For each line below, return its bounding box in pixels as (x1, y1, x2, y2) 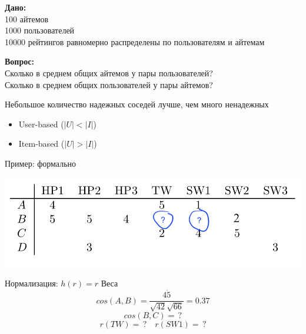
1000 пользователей (5, 24, 75, 36)
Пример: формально (5, 157, 76, 169)
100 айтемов (5, 12, 49, 25)
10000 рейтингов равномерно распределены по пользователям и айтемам (5, 35, 265, 48)
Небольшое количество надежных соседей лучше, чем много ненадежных (5, 98, 269, 110)
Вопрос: (5, 55, 34, 68)
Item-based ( (18, 137, 65, 150)
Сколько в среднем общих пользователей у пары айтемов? (5, 78, 213, 90)
